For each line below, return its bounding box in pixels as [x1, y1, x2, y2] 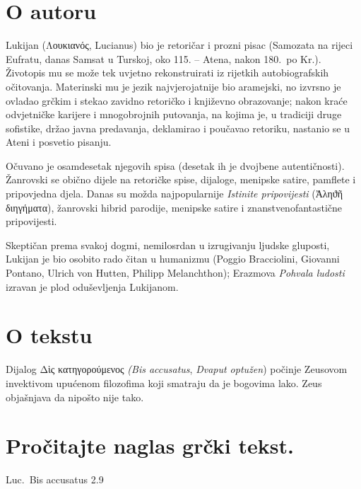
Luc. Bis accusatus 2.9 [6, 472, 104, 487]
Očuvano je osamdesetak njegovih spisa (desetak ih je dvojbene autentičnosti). [6, 158, 345, 173]
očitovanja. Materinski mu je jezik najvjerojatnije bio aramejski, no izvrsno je [6, 79, 341, 93]
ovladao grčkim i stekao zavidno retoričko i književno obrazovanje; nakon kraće [6, 93, 348, 108]
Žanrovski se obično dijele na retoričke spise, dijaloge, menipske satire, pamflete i [6, 172, 356, 187]
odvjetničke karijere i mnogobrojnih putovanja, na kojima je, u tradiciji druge [6, 107, 342, 122]
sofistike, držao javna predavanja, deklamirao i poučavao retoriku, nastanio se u [6, 120, 350, 135]
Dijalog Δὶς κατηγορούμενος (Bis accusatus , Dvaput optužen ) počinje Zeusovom [6, 362, 348, 376]
